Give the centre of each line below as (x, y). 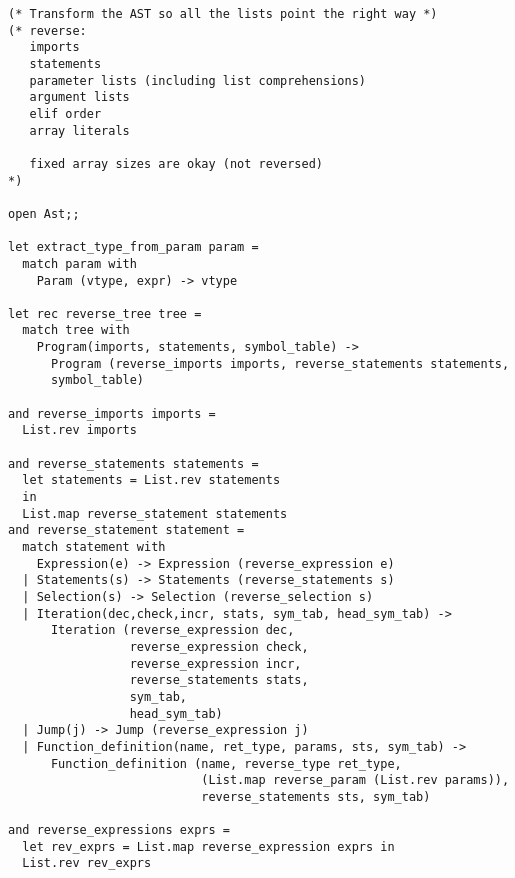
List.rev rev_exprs (87, 863)
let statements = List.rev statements (151, 480)
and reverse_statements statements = (133, 463)
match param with (79, 263)
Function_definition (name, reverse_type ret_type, (226, 763)
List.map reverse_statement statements (155, 513)
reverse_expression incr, (215, 663)
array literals (79, 130)
